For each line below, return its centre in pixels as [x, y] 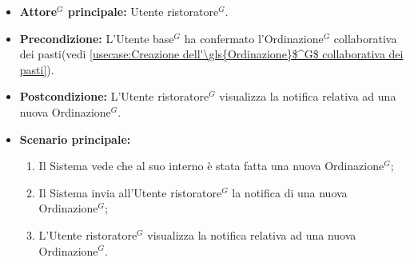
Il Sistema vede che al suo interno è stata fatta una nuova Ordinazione [211, 166]
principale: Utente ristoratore [143, 11]
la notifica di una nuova [290, 192]
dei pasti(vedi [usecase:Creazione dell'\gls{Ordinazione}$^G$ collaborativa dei [211, 54]
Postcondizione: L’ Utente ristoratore [114, 96]
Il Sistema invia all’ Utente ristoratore [130, 192]
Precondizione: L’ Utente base [97, 38]
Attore [38, 11]
